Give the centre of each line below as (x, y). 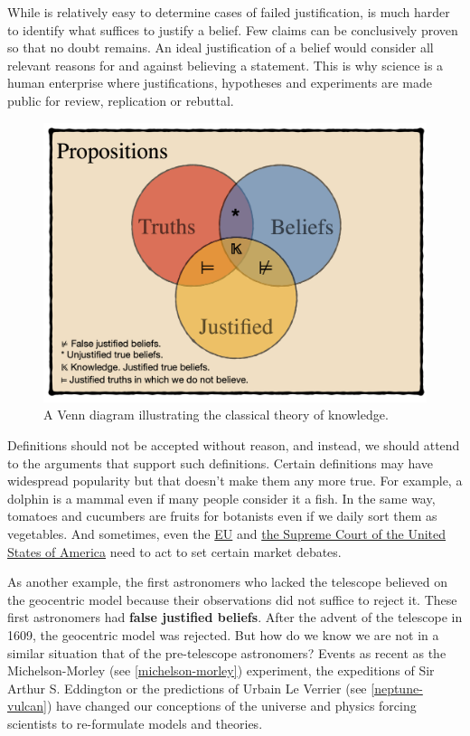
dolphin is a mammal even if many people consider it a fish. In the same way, (221, 498)
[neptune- (397, 688)
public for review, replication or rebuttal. (121, 100)
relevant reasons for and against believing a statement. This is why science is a (226, 65)
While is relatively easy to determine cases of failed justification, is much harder (229, 12)
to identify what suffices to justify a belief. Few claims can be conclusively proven (233, 29)
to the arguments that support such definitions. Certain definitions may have (221, 462)
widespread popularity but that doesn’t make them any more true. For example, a (235, 481)
